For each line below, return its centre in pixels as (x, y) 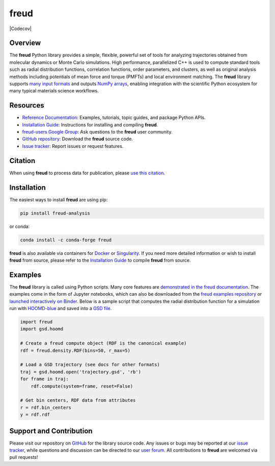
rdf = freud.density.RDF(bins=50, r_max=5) (75, 350)
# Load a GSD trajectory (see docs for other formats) (90, 365)
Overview (25, 43)
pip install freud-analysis (55, 213)
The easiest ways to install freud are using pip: (59, 199)
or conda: (20, 226)
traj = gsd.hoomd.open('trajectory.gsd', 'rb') (80, 372)
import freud (36, 322)
